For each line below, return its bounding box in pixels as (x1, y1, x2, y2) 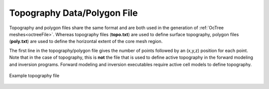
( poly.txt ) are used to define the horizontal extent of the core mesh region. (9, 39, 163, 44)
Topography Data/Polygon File (9, 7, 138, 18)
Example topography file (9, 72, 60, 79)
